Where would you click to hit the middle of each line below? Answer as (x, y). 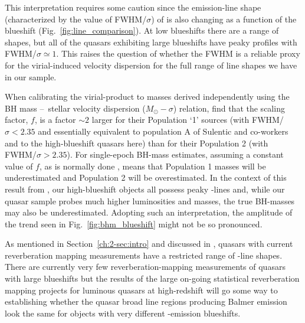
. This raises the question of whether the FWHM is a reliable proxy (178, 53)
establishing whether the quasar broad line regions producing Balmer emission (146, 301)
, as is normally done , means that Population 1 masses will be (152, 166)
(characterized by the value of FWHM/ (76, 19)
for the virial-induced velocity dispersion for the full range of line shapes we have (151, 65)
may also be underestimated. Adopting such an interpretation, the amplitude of (149, 212)
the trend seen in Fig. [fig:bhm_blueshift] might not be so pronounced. (134, 224)
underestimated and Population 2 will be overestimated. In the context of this (146, 177)
